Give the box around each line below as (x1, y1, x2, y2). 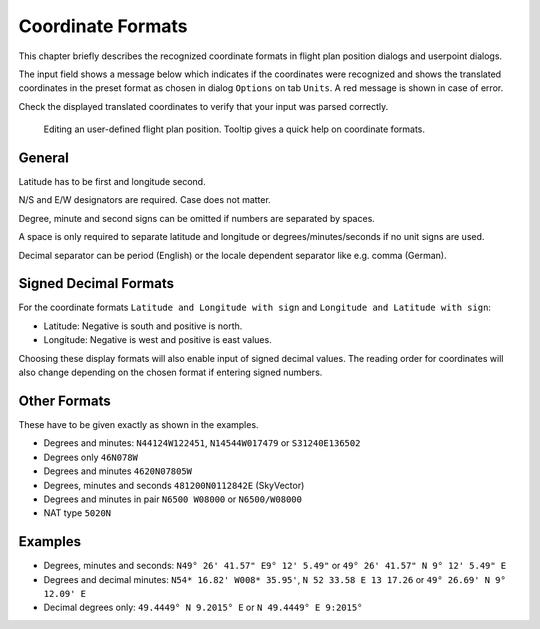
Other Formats (18, 392, 111, 409)
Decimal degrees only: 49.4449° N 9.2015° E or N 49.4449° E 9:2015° (43, 601, 363, 614)
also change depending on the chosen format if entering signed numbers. (18, 366, 323, 379)
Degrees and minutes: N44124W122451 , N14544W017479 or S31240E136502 (43, 437, 361, 449)
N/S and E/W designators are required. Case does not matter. (18, 194, 272, 206)
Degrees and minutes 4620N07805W (43, 465, 193, 477)
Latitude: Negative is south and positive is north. (43, 320, 243, 332)
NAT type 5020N (43, 507, 112, 519)
